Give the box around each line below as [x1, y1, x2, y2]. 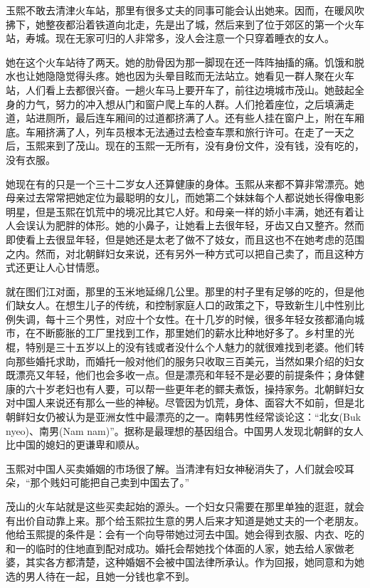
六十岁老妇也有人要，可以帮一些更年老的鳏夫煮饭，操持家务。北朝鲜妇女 [25, 381, 364, 396]
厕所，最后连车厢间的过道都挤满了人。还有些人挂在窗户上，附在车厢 [45, 110, 364, 125]
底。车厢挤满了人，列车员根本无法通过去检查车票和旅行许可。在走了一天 [6, 124, 344, 139]
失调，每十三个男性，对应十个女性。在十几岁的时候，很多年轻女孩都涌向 [15, 311, 354, 326]
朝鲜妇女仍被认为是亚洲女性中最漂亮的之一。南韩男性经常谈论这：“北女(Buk [6, 409, 361, 424]
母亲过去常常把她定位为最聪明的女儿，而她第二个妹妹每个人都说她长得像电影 [6, 190, 364, 205]
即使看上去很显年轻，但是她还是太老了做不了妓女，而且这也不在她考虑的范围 [6, 231, 364, 246]
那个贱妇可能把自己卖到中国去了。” [30, 475, 190, 490]
